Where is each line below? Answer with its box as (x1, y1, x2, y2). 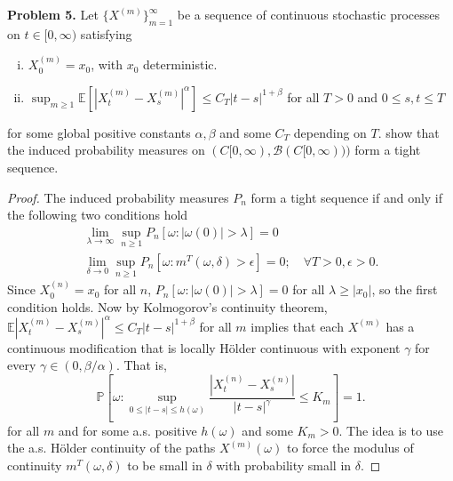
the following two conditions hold (7, 205, 188, 224)
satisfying (80, 24, 132, 43)
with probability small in (216, 456, 352, 475)
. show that (377, 123, 440, 141)
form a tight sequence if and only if (250, 188, 443, 206)
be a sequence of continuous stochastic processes (177, 5, 441, 23)
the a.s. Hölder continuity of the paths (7, 438, 216, 457)
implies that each (250, 317, 344, 335)
